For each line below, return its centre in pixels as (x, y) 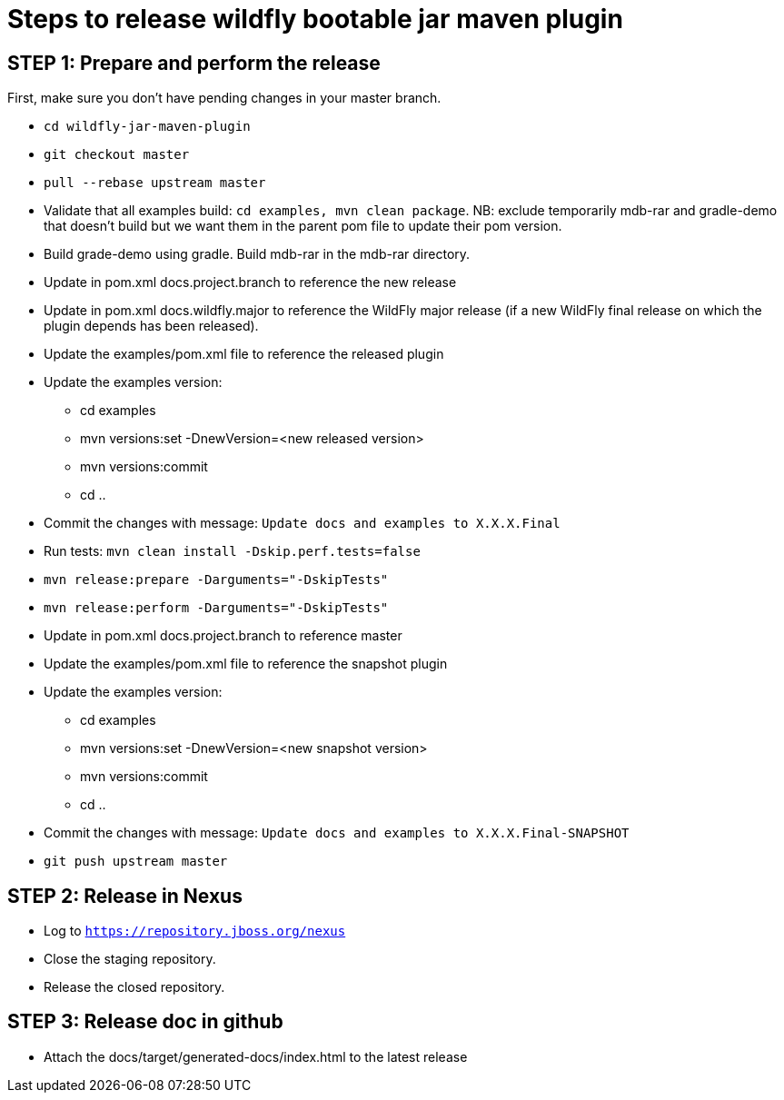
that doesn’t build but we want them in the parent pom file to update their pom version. (303, 226)
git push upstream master (136, 862)
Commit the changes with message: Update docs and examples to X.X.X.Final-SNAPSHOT (337, 833)
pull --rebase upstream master (155, 183)
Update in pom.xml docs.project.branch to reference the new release (250, 282)
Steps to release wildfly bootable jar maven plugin (315, 19)
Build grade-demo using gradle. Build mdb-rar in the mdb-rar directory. (257, 254)
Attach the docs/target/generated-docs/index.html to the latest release (256, 1056)
